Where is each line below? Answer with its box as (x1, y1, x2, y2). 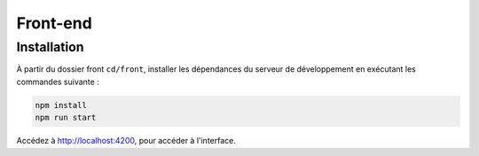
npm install (35, 100, 88, 110)
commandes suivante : (16, 76, 99, 87)
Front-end (16, 13, 92, 33)
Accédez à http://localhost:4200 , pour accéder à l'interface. (16, 136, 237, 146)
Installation (16, 39, 84, 55)
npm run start (35, 113, 97, 123)
